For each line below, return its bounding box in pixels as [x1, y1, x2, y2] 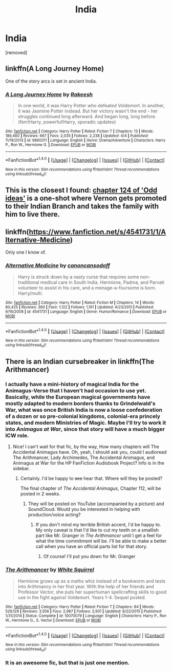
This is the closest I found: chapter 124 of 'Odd [5, 186, 158, 195]
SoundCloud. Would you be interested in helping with [28, 506, 141, 512]
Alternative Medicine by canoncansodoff [5, 262, 111, 269]
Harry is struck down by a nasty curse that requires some [17, 274, 139, 280]
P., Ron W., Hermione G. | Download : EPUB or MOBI [5, 142, 96, 147]
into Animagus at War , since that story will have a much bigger [5, 425, 165, 432]
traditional [17, 279, 39, 285]
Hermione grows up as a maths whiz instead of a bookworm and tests [17, 578, 165, 584]
